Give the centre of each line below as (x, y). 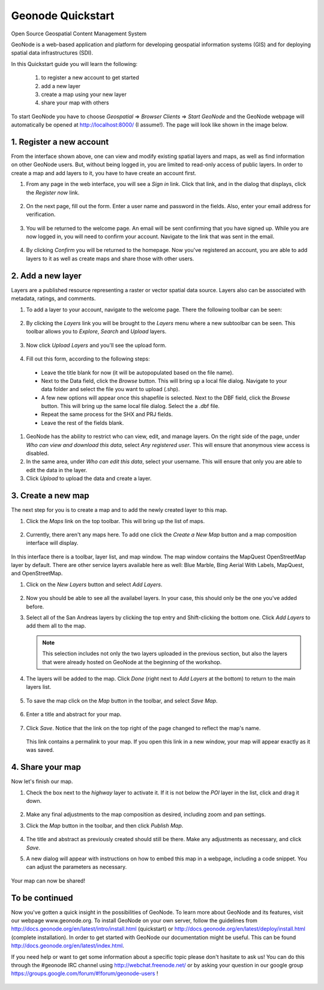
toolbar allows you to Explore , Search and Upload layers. (96, 331)
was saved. (40, 750)
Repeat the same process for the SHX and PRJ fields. (107, 415)
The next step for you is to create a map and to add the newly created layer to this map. (119, 510)
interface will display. (52, 543)
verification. (41, 214)
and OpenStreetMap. (37, 574)
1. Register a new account (60, 142)
